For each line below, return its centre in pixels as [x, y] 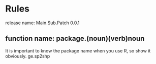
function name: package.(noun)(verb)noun [75, 39]
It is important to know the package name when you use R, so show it [78, 50]
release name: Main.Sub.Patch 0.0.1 [42, 23]
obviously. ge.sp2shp [28, 56]
